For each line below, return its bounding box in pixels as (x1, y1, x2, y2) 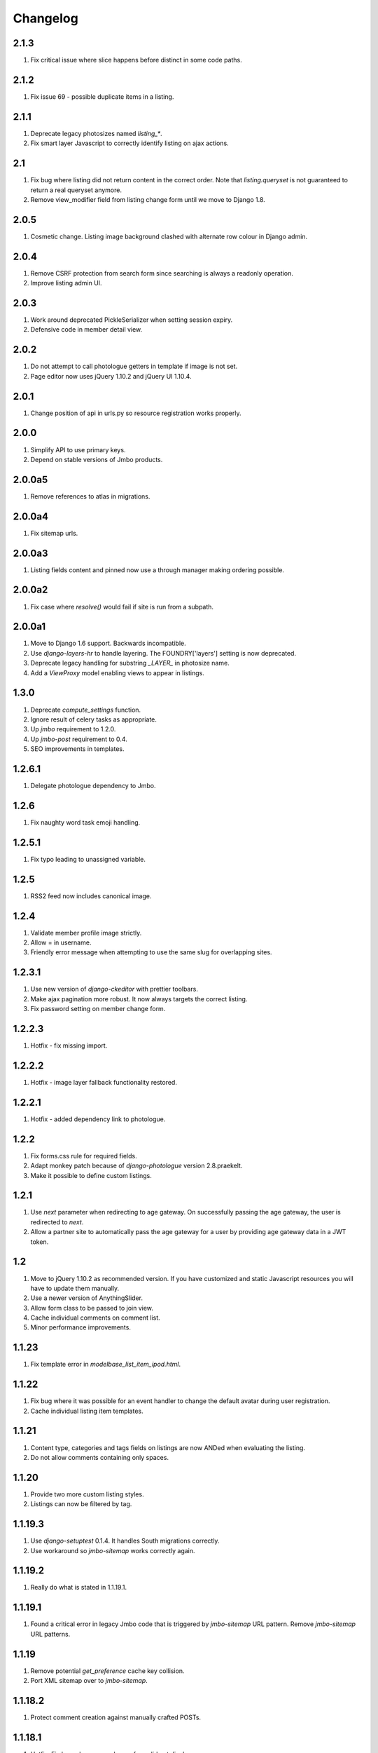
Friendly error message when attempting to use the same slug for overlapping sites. (30, 948, 272, 956)
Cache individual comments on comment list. (30, 1313, 160, 1322)
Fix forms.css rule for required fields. (30, 1151, 137, 1160)
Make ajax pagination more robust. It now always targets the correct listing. (30, 994, 248, 1003)
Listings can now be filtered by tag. (30, 1500, 132, 1508)
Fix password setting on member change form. (30, 1005, 166, 1013)
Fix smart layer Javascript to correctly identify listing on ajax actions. (30, 139, 229, 147)
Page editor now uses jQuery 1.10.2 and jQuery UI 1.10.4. (30, 372, 192, 380)
